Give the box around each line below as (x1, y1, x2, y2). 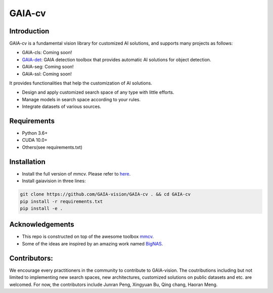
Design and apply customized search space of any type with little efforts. (22, 89, 174, 96)
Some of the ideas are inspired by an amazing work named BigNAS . (22, 240, 163, 246)
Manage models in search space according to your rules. (22, 96, 141, 102)
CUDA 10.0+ (22, 137, 48, 143)
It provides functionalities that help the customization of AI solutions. (9, 80, 153, 86)
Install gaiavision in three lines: (22, 178, 86, 184)
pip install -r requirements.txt (20, 198, 103, 204)
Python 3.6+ (22, 130, 48, 136)
